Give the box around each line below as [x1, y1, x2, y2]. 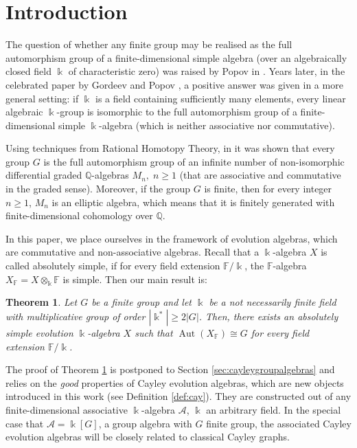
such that [135, 326, 173, 340]
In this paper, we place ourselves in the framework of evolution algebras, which [5, 231, 338, 245]
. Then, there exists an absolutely [198, 309, 338, 324]
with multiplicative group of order [5, 309, 146, 324]
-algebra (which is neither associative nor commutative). [99, 117, 335, 132]
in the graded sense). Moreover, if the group [5, 181, 191, 196]
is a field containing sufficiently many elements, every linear [95, 91, 346, 105]
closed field [5, 64, 51, 78]
